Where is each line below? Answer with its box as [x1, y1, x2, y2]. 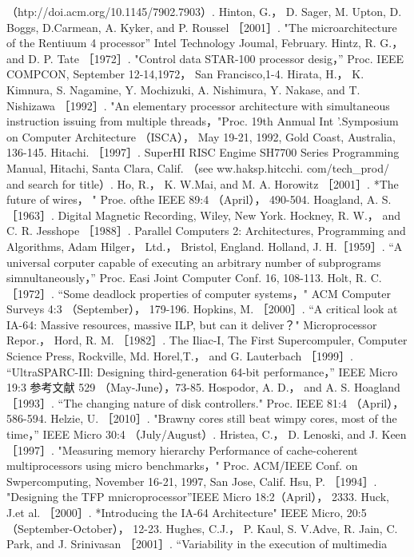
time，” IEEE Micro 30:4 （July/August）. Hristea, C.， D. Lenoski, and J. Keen [6, 426, 407, 443]
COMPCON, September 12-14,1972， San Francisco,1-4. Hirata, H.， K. [6, 66, 364, 82]
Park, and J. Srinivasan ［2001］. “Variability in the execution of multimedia [6, 535, 388, 552]
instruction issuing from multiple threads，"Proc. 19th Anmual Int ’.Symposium [6, 113, 399, 129]
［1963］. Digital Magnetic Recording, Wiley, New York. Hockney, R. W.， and [6, 206, 401, 223]
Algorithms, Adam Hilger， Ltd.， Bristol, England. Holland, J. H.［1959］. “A [6, 237, 403, 254]
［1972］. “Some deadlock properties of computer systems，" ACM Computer [6, 284, 391, 301]
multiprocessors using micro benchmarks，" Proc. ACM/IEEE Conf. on [6, 457, 358, 474]
